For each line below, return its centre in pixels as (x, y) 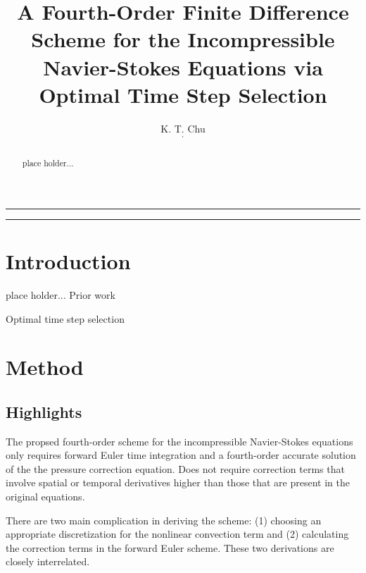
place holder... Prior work (61, 294)
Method (45, 367)
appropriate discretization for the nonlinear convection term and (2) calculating (177, 534)
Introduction (68, 261)
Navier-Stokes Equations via (183, 67)
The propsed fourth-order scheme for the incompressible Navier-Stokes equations (179, 441)
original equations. (45, 497)
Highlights (44, 411)
